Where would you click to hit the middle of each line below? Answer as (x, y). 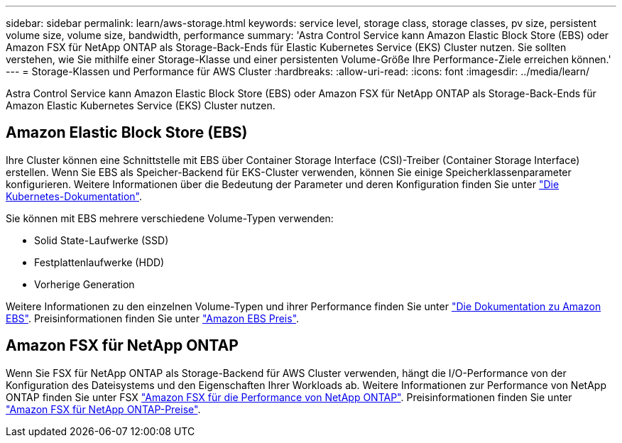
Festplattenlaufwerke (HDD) (99, 262)
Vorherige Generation (84, 284)
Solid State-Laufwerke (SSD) (102, 240)
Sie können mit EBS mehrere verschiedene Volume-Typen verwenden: (170, 218)
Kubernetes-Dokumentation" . (74, 196)
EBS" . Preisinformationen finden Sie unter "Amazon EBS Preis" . (153, 318)
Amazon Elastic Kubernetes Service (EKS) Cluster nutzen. (141, 105)
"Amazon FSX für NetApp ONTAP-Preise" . (103, 409)
